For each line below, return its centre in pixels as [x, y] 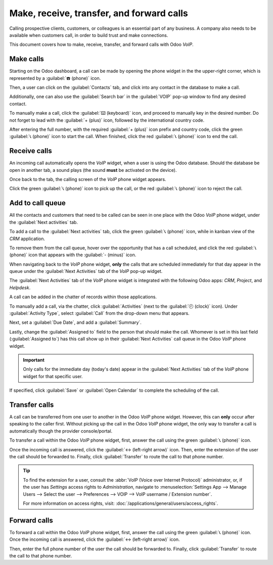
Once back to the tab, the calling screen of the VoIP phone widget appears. [88, 179]
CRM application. [27, 239]
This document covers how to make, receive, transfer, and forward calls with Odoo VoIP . [102, 44]
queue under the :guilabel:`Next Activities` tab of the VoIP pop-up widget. [86, 271]
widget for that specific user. [53, 376]
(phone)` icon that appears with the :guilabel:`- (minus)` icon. [73, 255]
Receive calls [31, 151]
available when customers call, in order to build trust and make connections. [89, 35]
